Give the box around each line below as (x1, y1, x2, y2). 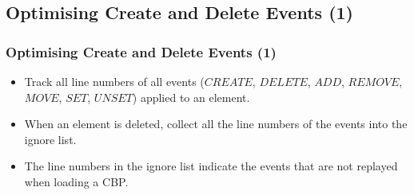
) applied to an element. (132, 88, 250, 105)
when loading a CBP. (24, 173, 129, 189)
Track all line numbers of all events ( (24, 73, 205, 89)
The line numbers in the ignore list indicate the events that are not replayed (24, 158, 398, 174)
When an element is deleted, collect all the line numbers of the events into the (24, 115, 408, 132)
